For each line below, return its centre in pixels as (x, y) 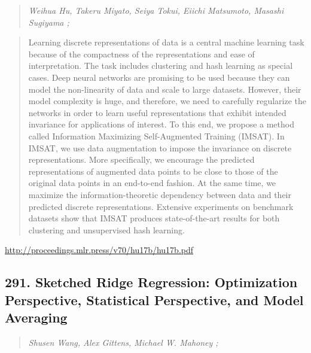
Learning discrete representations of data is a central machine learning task (166, 42)
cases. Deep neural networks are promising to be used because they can (159, 77)
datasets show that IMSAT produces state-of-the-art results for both (154, 218)
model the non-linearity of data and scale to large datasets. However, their (165, 89)
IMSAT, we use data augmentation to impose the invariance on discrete (160, 147)
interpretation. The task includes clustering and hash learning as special (161, 66)
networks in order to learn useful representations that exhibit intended (157, 112)
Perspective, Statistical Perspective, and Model (154, 299)
